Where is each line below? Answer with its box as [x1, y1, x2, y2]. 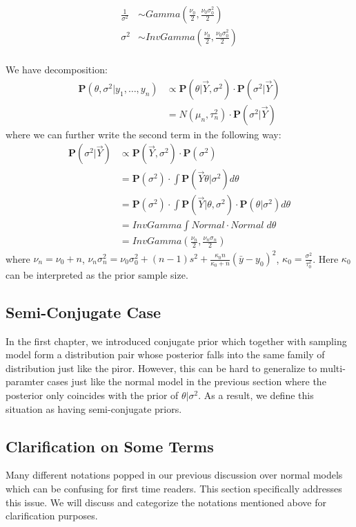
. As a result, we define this [198, 388, 314, 403]
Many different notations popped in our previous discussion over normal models [6, 468, 343, 482]
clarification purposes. [6, 508, 98, 523]
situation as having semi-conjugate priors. [6, 401, 182, 416]
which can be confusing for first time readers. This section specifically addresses [6, 481, 342, 496]
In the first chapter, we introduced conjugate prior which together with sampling [6, 333, 347, 348]
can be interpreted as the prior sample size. [6, 267, 188, 281]
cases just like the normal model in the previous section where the [47, 374, 326, 389]
